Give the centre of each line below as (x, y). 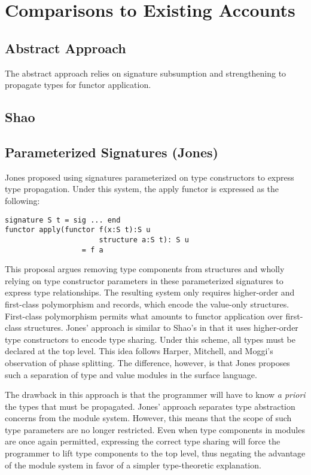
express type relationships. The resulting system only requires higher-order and (150, 292)
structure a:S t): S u (144, 240)
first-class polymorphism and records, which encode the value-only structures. (147, 304)
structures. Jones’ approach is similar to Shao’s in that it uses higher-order (161, 328)
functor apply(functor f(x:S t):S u (78, 230)
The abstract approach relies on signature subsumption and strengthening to (146, 73)
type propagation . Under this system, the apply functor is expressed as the (142, 189)
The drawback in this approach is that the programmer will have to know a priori (155, 395)
